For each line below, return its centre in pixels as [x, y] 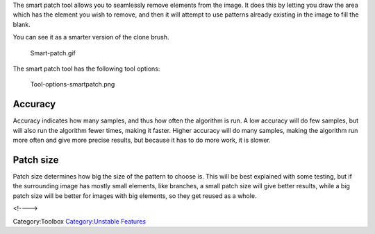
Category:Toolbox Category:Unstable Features [79, 221]
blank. [22, 24]
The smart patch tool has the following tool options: [86, 69]
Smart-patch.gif [53, 53]
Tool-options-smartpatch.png [73, 84]
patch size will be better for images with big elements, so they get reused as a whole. [135, 196]
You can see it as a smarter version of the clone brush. [91, 37]
